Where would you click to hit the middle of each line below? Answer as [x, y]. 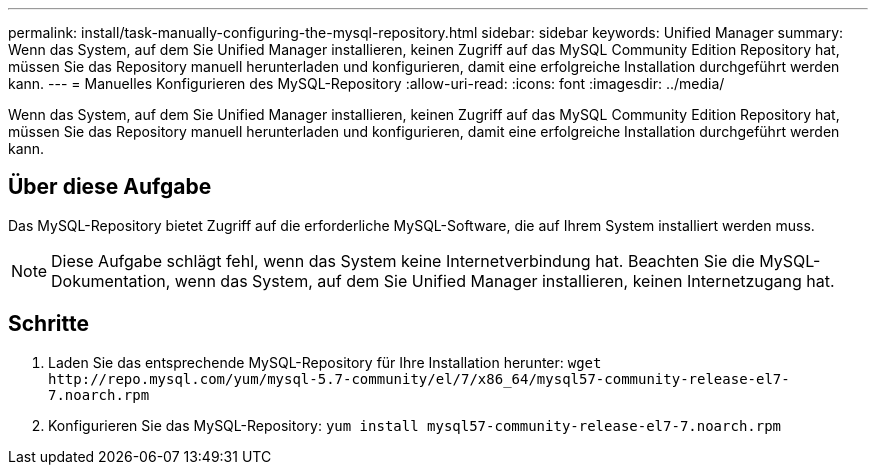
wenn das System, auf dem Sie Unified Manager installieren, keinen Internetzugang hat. [504, 280]
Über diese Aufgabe [110, 187]
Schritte [48, 324]
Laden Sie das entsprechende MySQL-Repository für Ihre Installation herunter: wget [325, 362]
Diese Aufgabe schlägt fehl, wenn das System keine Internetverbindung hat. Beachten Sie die [403, 260]
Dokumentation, [111, 280]
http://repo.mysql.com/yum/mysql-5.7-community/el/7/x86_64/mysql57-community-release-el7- [419, 378]
